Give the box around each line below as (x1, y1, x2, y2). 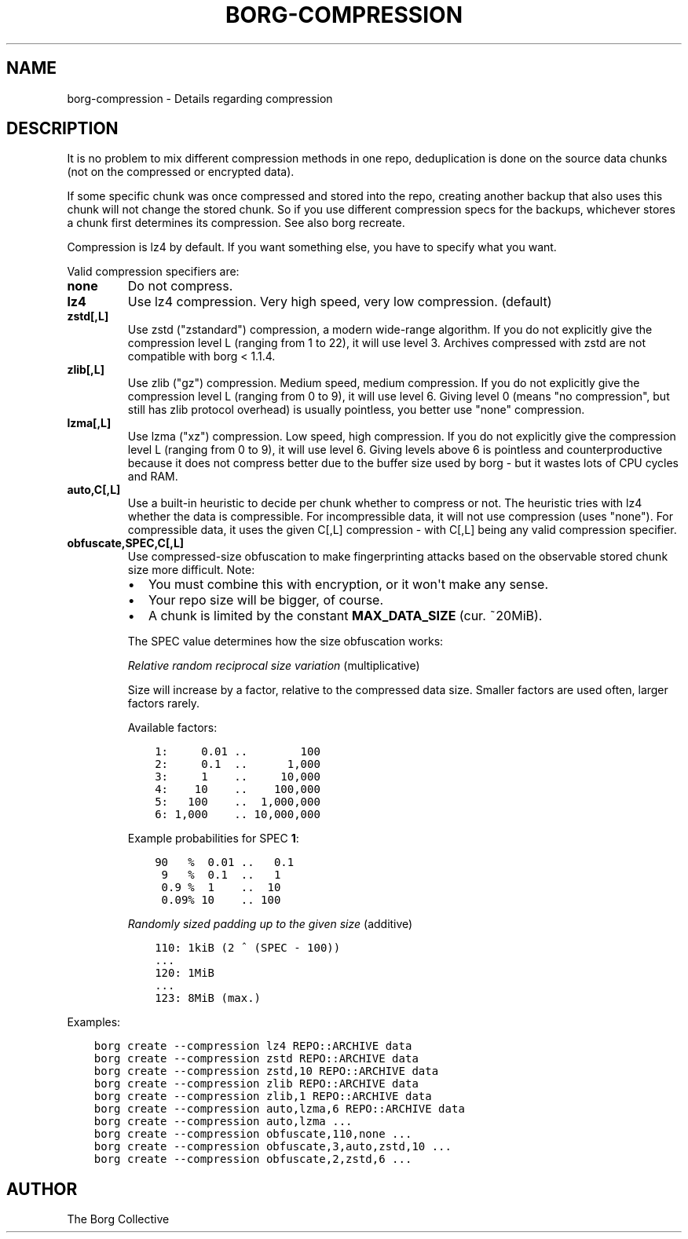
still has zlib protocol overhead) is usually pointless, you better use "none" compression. (127, 403, 585, 417)
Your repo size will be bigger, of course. (148, 592, 384, 609)
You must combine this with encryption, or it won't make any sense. (148, 576, 549, 593)
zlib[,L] (67, 363, 104, 377)
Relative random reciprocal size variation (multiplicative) (127, 659, 420, 673)
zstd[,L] (67, 309, 109, 323)
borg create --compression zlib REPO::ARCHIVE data (93, 1077, 419, 1091)
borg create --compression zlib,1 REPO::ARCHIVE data (93, 1090, 432, 1103)
